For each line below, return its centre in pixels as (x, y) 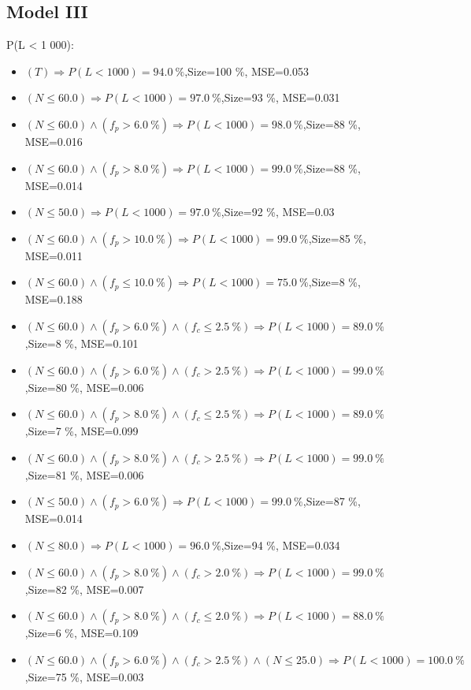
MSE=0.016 (54, 141)
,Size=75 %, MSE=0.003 (84, 676)
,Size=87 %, (332, 501)
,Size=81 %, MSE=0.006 (84, 474)
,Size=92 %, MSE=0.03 (278, 212)
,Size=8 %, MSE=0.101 (82, 343)
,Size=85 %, (337, 238)
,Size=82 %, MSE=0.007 (84, 589)
